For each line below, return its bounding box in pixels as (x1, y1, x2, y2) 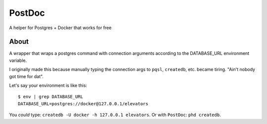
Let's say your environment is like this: (9, 83, 88, 88)
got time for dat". (9, 73, 44, 79)
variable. (9, 57, 27, 63)
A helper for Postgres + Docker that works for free (9, 25, 112, 31)
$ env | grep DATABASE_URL (18, 94, 84, 100)
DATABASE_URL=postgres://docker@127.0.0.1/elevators (18, 101, 148, 106)
